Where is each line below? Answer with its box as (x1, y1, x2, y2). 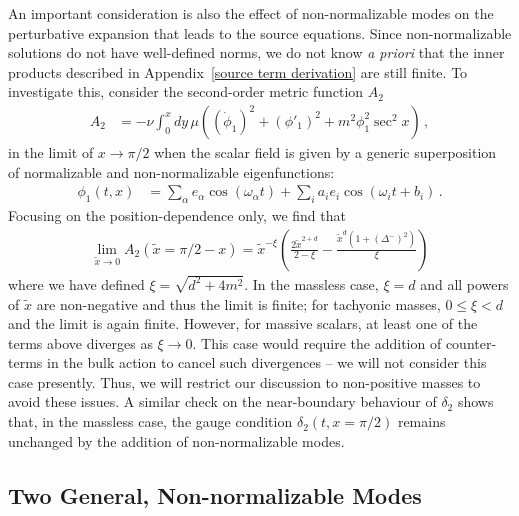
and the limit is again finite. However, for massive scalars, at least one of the (8, 313, 478, 334)
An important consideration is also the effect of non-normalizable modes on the (8, 3, 494, 23)
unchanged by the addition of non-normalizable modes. (8, 430, 345, 451)
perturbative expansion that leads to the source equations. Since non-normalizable (8, 22, 512, 43)
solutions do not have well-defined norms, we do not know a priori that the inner (8, 42, 505, 63)
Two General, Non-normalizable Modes (8, 479, 422, 510)
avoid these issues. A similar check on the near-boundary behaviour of (8, 391, 437, 412)
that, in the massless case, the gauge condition (8, 411, 293, 432)
